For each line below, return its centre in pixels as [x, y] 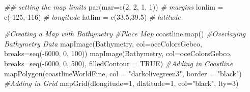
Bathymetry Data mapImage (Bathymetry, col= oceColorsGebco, [103, 43]
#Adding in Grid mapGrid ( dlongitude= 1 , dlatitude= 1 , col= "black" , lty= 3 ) [121, 83]
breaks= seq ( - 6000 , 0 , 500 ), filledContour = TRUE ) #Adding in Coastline [119, 63]
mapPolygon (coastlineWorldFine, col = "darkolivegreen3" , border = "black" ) [123, 73]
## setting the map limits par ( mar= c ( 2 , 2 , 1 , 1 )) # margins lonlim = [114, 7]
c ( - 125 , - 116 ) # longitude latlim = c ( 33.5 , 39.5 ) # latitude [92, 16]
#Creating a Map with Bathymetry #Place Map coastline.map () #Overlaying [125, 34]
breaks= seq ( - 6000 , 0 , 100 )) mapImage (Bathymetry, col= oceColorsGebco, [118, 53]
